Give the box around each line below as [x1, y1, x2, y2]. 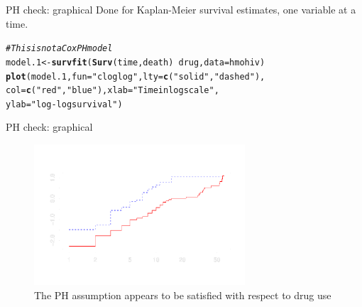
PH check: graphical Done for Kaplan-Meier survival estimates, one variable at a [6, 2, 356, 16]
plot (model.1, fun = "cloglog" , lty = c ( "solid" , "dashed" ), [6, 71, 265, 82]
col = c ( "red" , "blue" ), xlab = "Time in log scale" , [6, 85, 219, 96]
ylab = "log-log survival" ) [6, 99, 123, 109]
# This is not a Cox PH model [6, 43, 113, 54]
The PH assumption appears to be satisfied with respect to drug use [34, 287, 331, 302]
